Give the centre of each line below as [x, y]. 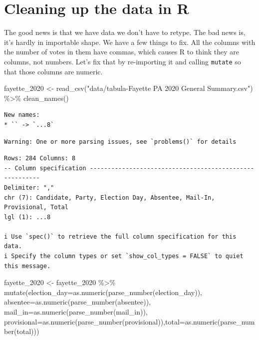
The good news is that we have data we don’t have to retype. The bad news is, [125, 32]
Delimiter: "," [29, 187]
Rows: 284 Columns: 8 [40, 159]
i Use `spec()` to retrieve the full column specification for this [120, 236]
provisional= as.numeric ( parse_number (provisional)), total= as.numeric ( [112, 321]
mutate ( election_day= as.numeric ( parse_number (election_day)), [103, 292]
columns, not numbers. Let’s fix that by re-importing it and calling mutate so [123, 61]
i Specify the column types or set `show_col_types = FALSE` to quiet [124, 256]
